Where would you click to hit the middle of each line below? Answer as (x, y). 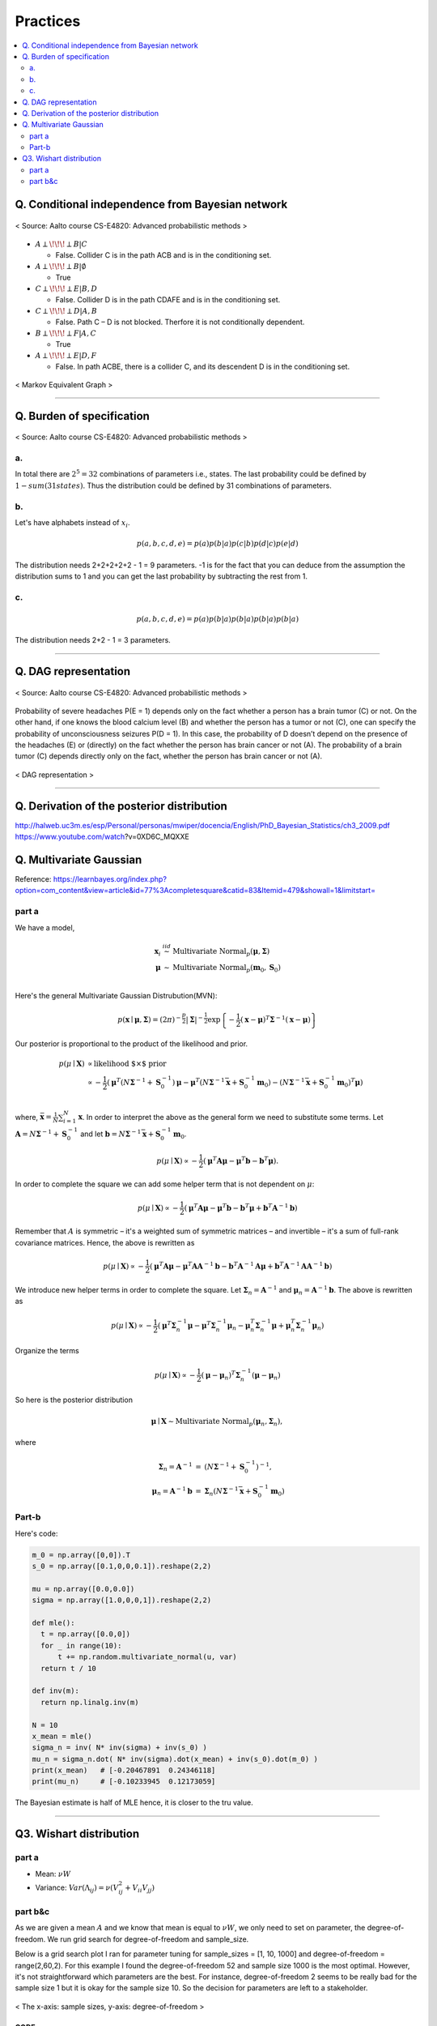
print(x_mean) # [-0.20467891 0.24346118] (124, 1770)
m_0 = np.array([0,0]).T (81, 1555)
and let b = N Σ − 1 (110, 1133)
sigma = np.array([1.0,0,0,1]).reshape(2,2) (122, 1600)
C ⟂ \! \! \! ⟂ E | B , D (66, 289)
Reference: (33, 879)
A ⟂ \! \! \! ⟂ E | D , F (66, 355)
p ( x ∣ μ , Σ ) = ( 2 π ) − (149, 1019)
